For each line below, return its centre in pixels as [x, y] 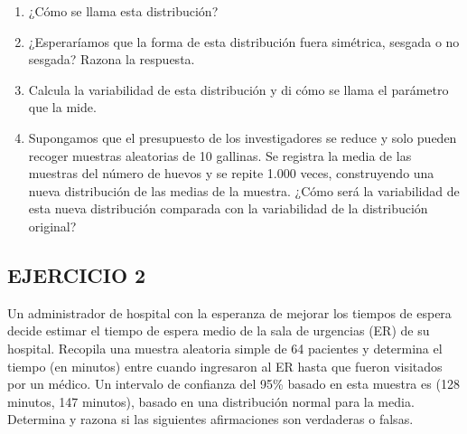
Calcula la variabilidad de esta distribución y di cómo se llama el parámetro [238, 89]
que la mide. [62, 107]
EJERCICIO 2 [77, 274]
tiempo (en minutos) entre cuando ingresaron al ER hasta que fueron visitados [225, 366]
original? [52, 226]
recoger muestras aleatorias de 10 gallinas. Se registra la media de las [220, 155]
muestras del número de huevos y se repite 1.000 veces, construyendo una [231, 173]
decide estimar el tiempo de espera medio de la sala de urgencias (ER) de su [219, 330]
